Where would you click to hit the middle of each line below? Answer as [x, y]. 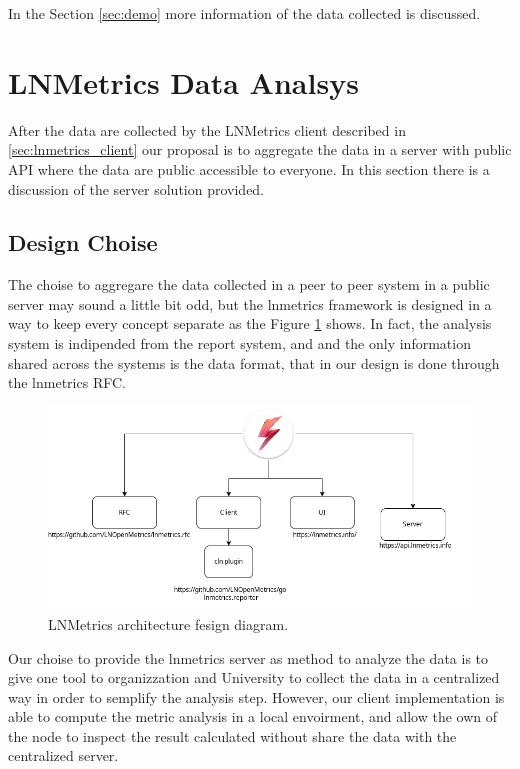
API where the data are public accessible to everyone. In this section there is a [249, 168]
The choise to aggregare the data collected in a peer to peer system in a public [249, 284]
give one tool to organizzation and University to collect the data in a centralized [254, 677]
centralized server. [63, 755]
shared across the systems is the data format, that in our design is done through [254, 362]
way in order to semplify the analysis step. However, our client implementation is [256, 696]
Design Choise [83, 242]
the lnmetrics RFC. [67, 382]
